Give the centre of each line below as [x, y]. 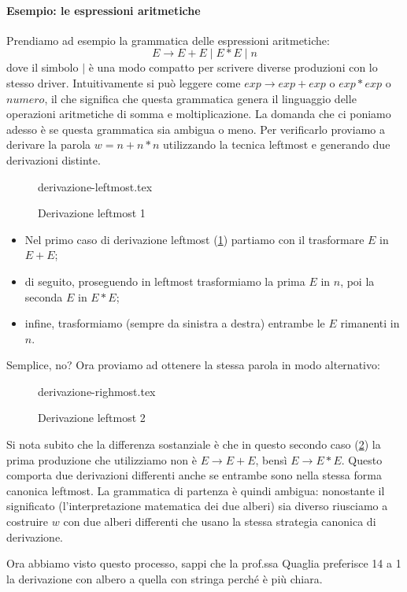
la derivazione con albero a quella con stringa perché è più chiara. [165, 578]
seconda [44, 296]
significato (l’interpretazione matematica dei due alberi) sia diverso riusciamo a [197, 506]
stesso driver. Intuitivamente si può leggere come [124, 82]
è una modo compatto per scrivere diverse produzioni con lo [233, 67]
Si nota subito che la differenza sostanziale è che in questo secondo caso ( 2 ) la [194, 444]
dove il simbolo [43, 67]
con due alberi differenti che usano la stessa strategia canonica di [220, 522]
